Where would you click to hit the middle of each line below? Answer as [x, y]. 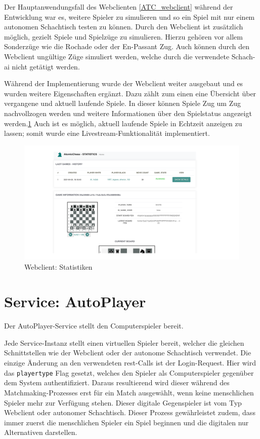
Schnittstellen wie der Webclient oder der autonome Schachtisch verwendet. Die [128, 353]
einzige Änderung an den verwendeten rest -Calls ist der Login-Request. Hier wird [130, 363]
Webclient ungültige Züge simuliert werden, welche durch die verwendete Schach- [130, 56]
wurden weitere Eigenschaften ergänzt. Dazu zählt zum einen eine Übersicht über [130, 93]
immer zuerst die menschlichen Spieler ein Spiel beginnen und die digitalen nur [126, 422]
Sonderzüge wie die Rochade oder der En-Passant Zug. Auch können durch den [127, 46]
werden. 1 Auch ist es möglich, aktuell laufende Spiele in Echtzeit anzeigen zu [123, 123]
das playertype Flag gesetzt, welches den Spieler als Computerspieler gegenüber [129, 372]
